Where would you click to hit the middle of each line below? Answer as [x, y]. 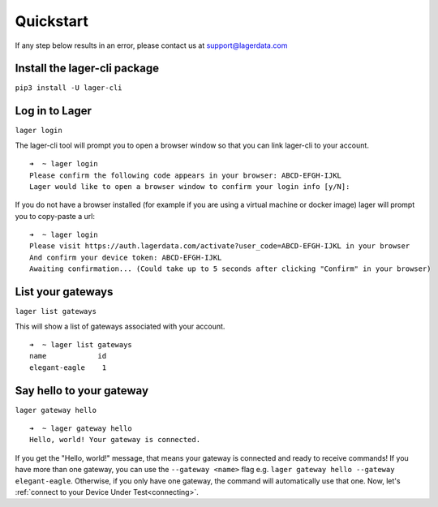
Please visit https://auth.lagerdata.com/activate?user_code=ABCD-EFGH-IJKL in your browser [220, 246]
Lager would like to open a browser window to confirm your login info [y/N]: [190, 186]
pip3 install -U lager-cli [69, 88]
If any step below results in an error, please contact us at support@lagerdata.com [151, 45]
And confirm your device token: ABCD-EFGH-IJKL [126, 257]
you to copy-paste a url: [55, 216]
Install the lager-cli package [87, 69]
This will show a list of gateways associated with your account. [120, 326]
